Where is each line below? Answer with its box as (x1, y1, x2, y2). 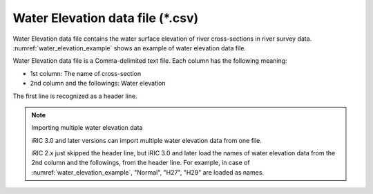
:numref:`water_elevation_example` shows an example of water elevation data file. (12, 43, 247, 52)
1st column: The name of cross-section (30, 69, 142, 77)
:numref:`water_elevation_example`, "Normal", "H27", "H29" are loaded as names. (31, 168, 265, 176)
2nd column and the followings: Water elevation (30, 79, 166, 88)
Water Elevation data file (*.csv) (12, 10, 199, 26)
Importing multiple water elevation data (31, 124, 143, 132)
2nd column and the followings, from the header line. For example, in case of (31, 159, 250, 167)
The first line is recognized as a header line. (12, 92, 137, 100)
